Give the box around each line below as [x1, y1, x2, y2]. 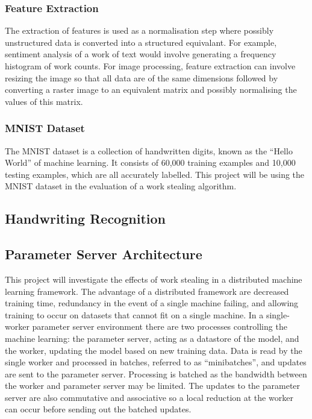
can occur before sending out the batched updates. [5, 403, 192, 415]
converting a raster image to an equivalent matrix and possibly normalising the [5, 83, 297, 96]
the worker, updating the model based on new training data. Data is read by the [5, 344, 302, 356]
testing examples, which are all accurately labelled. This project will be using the [5, 168, 305, 180]
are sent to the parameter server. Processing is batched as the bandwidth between [5, 367, 307, 380]
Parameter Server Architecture [5, 245, 202, 263]
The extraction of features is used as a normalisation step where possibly [5, 24, 274, 37]
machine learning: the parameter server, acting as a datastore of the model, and [5, 332, 299, 344]
